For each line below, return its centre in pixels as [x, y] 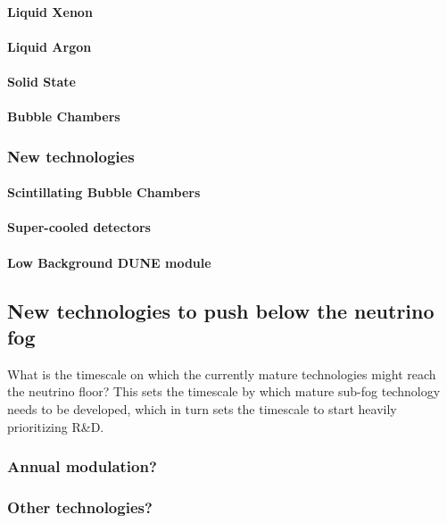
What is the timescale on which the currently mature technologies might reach [222, 374]
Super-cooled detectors [79, 227]
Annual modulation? [82, 466]
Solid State [41, 81]
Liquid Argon [50, 46]
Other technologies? [80, 506]
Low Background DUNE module [109, 262]
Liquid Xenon [50, 11]
